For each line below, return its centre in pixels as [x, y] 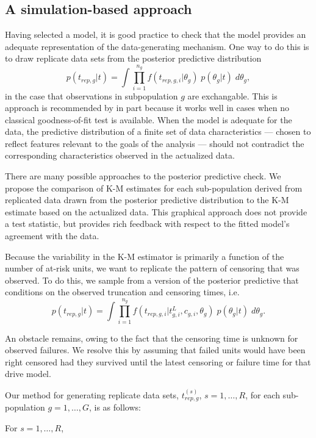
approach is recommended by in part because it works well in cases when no [147, 108]
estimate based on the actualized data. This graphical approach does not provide [156, 211]
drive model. [28, 374]
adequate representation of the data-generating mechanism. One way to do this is [157, 46]
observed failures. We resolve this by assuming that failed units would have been [155, 350]
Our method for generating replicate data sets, [92, 394]
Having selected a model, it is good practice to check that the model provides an [156, 34]
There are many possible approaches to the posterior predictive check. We [143, 176]
